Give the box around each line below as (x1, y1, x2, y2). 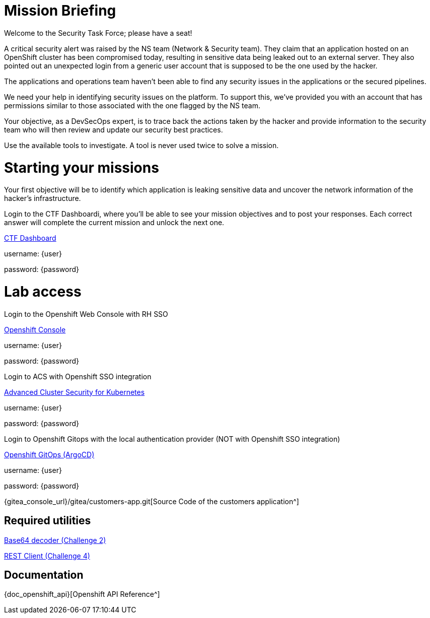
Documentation (4, 569, 84, 582)
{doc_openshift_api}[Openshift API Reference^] (4, 590, 160, 599)
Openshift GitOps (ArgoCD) (4, 450, 95, 459)
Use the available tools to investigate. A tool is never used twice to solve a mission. (4, 141, 279, 150)
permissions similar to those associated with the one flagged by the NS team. (4, 101, 260, 110)
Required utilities (4, 514, 91, 527)
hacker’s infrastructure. (4, 194, 81, 203)
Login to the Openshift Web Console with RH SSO (4, 309, 168, 318)
